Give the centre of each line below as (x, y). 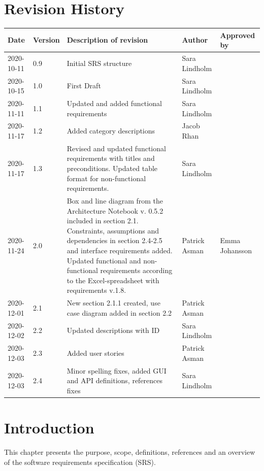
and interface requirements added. (120, 250)
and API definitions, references (115, 380)
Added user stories (95, 352)
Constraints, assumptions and (113, 230)
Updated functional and (104, 260)
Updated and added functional (114, 103)
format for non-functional (106, 178)
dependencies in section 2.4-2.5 (114, 240)
